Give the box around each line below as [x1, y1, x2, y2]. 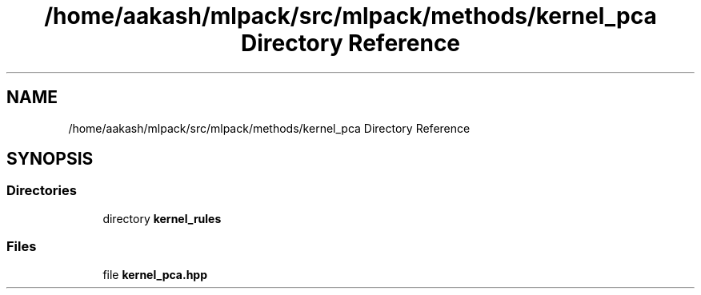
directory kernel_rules [102, 211, 222, 225]
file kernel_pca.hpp [102, 267, 208, 281]
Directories [6, 182, 77, 199]
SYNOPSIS [6, 149, 94, 169]
